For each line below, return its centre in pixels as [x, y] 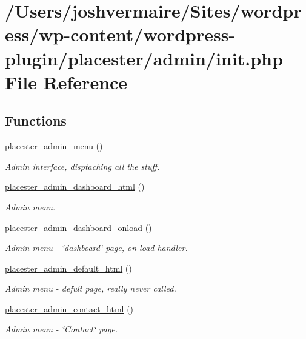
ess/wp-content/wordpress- [120, 34]
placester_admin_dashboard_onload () [78, 227]
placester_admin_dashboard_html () [75, 186]
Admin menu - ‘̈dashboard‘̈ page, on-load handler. [96, 248]
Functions [36, 120]
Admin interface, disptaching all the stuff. [82, 166]
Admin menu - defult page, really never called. [91, 288]
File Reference [66, 82]
